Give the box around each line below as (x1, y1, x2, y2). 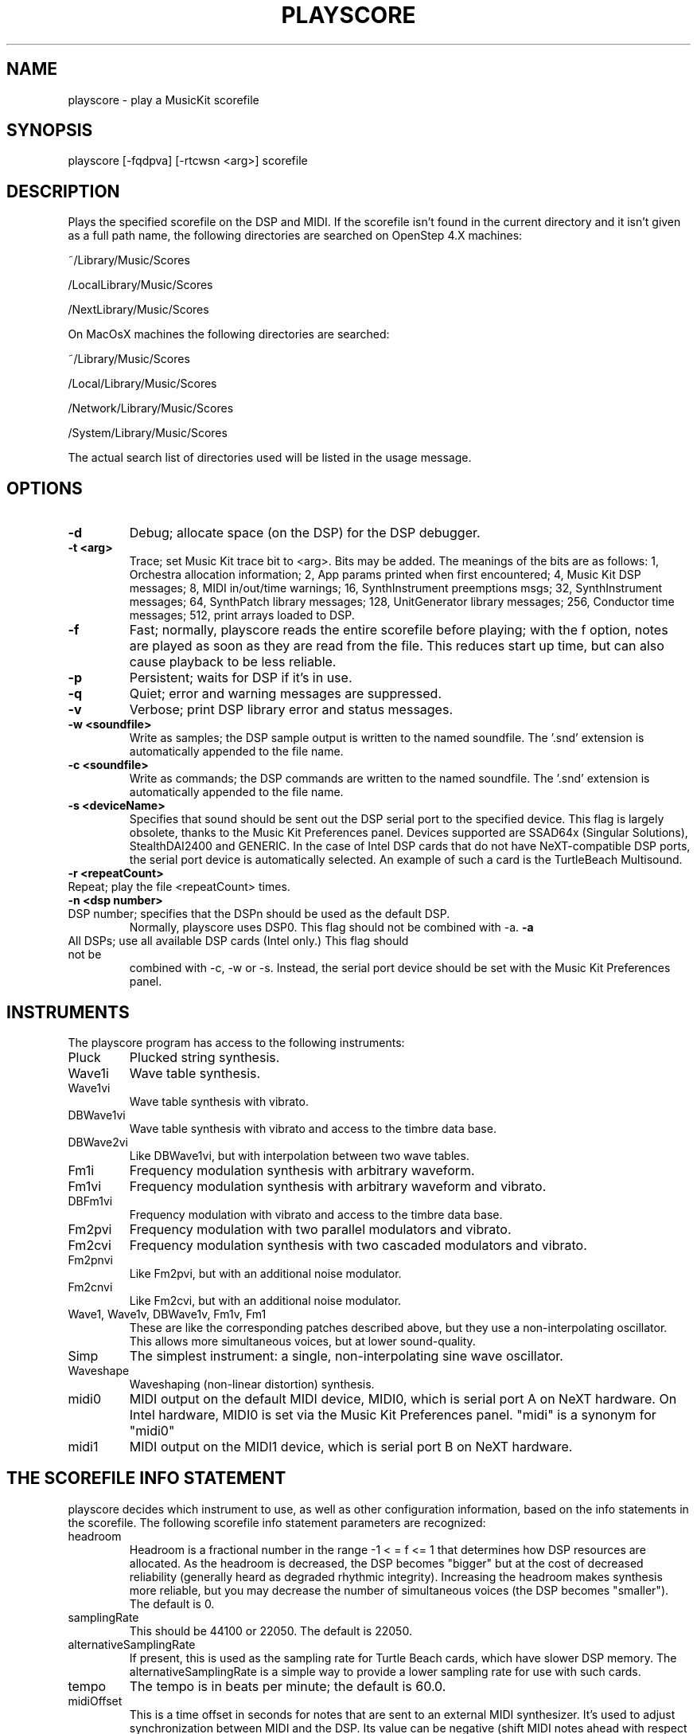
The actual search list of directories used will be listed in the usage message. (68, 451, 472, 465)
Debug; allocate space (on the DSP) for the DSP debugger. (129, 525, 481, 541)
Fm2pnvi (68, 1252, 113, 1267)
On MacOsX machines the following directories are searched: (68, 327, 390, 342)
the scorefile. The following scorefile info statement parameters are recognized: (68, 1515, 486, 1529)
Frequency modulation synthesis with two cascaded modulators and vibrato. (129, 1236, 587, 1253)
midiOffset (68, 1693, 123, 1708)
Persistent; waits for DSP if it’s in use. (129, 670, 352, 686)
